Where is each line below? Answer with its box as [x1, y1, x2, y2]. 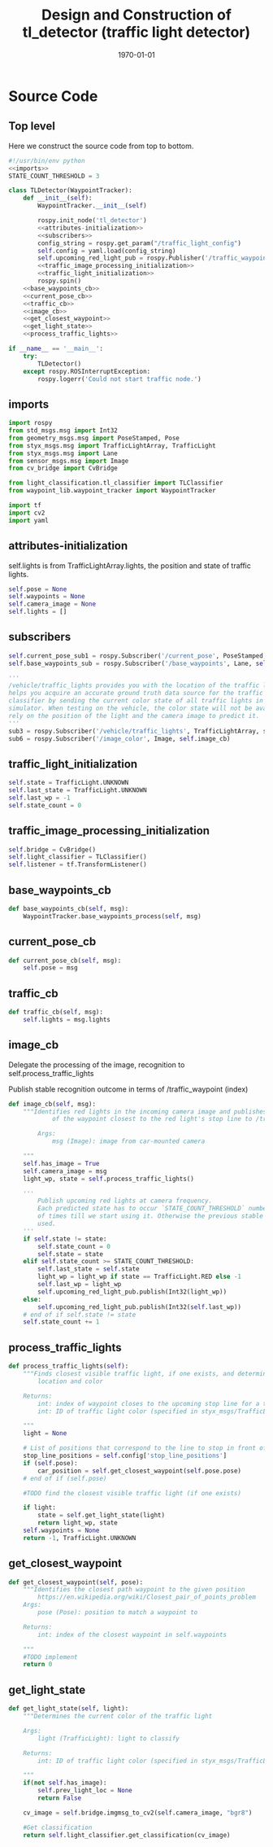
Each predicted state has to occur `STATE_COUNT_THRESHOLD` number [37, 1205, 271, 1213]
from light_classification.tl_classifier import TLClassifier [8, 479, 223, 488]
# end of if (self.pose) [23, 1474, 107, 1482]
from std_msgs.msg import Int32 [8, 427, 118, 435]
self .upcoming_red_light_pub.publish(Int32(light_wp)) [37, 1288, 227, 1296]
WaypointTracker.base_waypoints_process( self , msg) [23, 912, 201, 921]
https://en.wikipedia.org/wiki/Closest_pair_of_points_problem [37, 1593, 256, 1601]
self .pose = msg [23, 964, 79, 972]
